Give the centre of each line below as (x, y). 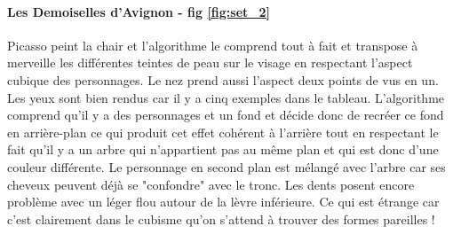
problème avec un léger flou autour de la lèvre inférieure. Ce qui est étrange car (223, 202)
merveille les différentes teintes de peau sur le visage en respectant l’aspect (210, 62)
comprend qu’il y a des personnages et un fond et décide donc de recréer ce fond (226, 115)
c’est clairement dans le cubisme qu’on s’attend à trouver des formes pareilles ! (221, 218)
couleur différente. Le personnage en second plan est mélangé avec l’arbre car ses (226, 166)
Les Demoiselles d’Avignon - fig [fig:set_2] (139, 11)
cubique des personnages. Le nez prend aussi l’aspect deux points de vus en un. (223, 79)
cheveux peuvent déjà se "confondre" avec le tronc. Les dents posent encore (211, 184)
